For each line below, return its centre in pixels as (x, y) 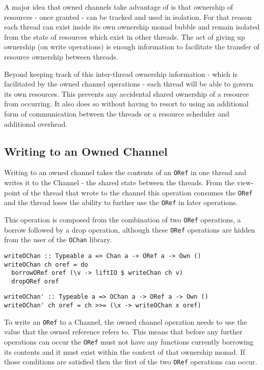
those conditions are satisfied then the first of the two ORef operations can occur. (131, 362)
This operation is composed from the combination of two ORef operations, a (123, 219)
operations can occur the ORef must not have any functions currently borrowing (129, 342)
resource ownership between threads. (61, 56)
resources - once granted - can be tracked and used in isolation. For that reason (128, 17)
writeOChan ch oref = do (46, 264)
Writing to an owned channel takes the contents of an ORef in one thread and (125, 172)
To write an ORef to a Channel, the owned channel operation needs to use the (126, 321)
